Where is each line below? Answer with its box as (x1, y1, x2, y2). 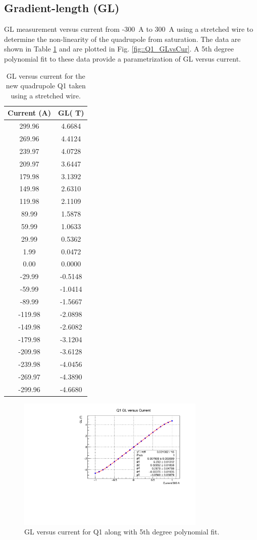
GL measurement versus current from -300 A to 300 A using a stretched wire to (4, 24, 253, 34)
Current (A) (8, 107, 52, 118)
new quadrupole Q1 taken (6, 80, 86, 91)
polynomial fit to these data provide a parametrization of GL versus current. (4, 53, 241, 64)
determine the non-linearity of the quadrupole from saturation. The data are (4, 33, 241, 44)
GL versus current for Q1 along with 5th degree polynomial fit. (24, 526, 220, 537)
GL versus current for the (6, 70, 85, 81)
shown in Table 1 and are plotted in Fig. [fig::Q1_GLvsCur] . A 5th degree (4, 43, 234, 54)
